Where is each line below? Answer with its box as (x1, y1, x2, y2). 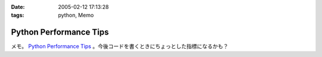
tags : (11, 12, 24, 19)
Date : (11, 4, 25, 10)
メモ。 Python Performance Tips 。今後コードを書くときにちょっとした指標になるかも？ (11, 43, 229, 50)
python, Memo (58, 12, 94, 19)
